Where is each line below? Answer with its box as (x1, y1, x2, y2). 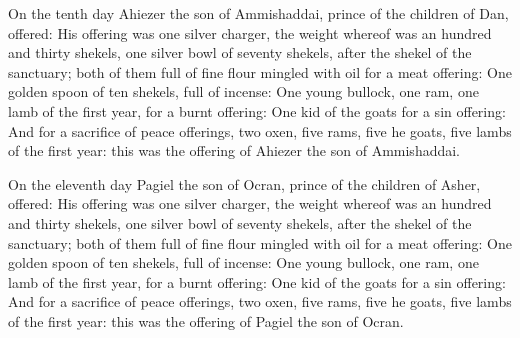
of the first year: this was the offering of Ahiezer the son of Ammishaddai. (8, 140, 461, 161)
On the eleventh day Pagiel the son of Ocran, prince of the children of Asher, (8, 173, 481, 194)
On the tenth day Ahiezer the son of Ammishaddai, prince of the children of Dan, (8, 3, 509, 23)
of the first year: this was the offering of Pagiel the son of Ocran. (8, 310, 404, 331)
